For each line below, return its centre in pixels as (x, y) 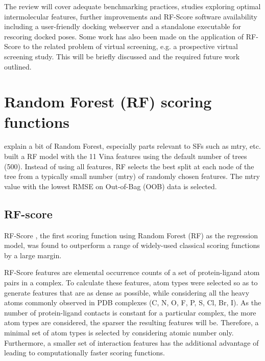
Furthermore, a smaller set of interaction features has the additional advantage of (131, 342)
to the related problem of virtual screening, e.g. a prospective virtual (130, 46)
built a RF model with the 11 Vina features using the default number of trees (126, 156)
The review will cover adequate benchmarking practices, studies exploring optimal (132, 6)
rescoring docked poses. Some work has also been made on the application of (124, 36)
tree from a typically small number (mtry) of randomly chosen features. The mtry (132, 176)
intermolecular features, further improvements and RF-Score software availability (131, 16)
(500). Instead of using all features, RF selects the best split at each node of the (129, 166)
